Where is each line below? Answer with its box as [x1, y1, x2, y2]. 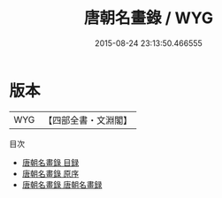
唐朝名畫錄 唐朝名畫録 [21, 179, 103, 190]
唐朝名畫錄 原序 [21, 168, 80, 179]
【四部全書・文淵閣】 [43, 114, 133, 126]
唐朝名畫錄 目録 [21, 156, 80, 168]
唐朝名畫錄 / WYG [83, 8, 214, 28]
